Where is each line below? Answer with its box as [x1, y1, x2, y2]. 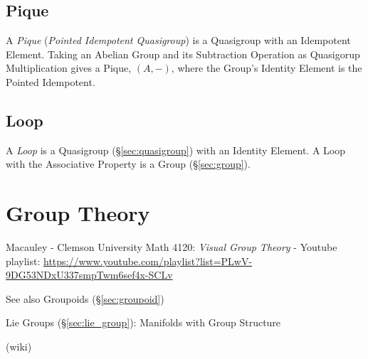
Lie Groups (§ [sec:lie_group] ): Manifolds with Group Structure [6, 315, 281, 330]
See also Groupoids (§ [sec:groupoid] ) [6, 291, 164, 306]
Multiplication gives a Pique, [6, 60, 132, 75]
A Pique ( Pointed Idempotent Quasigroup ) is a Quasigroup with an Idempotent [6, 33, 351, 48]
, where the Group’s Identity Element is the [171, 60, 362, 75]
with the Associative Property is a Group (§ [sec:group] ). [6, 156, 251, 171]
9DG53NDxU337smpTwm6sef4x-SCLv [6, 267, 173, 282]
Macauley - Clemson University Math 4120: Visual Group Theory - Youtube [6, 240, 337, 254]
